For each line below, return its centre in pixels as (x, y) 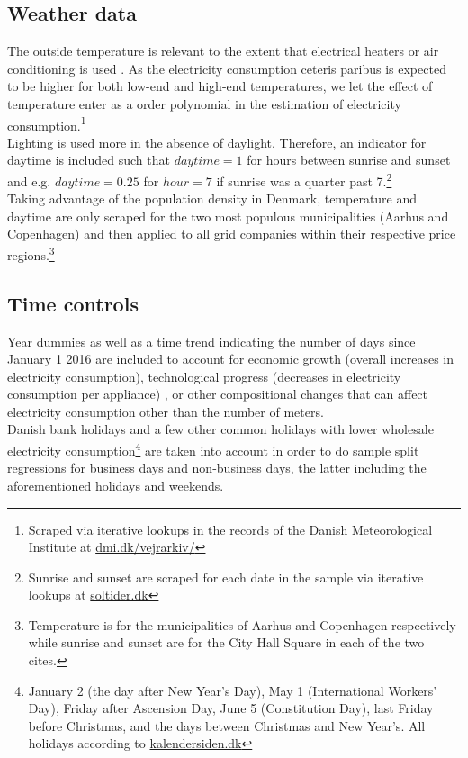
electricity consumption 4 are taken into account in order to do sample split (213, 449)
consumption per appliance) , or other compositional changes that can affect (218, 394)
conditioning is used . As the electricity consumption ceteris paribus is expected (227, 68)
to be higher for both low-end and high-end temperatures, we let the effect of (220, 86)
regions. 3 (31, 253)
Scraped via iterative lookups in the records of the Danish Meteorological (230, 529)
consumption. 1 (47, 123)
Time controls (73, 303)
